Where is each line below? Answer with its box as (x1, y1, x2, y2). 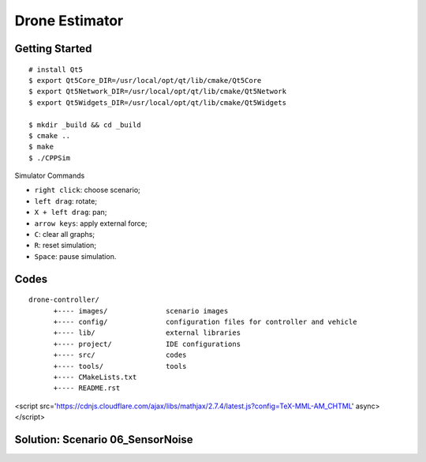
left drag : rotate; (34, 196, 98, 205)
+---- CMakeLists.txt (53, 372, 137, 381)
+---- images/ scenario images (53, 306, 229, 315)
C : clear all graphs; (34, 230, 95, 239)
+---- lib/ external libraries (53, 329, 241, 337)
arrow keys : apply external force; (34, 218, 148, 228)
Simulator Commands (14, 171, 85, 181)
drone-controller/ (28, 295, 100, 304)
